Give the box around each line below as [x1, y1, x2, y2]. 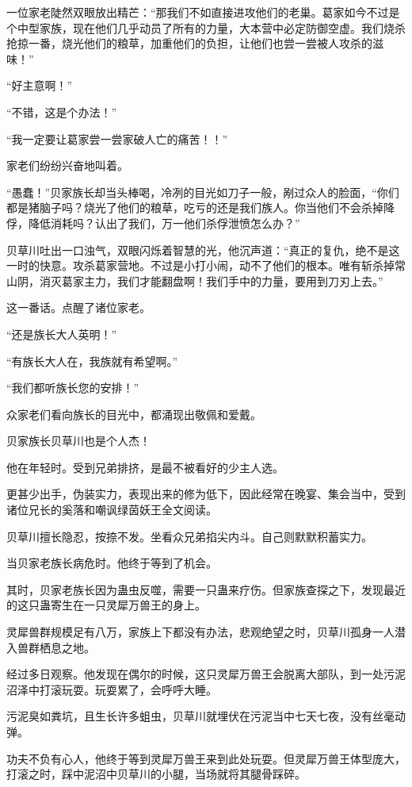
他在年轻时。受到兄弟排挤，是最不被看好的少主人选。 [6, 459, 284, 475]
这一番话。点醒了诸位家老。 [6, 299, 151, 316]
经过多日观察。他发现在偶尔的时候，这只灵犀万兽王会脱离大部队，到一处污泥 [6, 666, 406, 682]
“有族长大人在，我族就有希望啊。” [6, 352, 178, 369]
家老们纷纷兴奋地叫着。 [6, 157, 128, 174]
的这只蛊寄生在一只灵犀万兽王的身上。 [6, 597, 206, 613]
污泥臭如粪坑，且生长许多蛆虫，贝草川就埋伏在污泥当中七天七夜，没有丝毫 [6, 708, 395, 724]
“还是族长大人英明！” [6, 325, 117, 342]
